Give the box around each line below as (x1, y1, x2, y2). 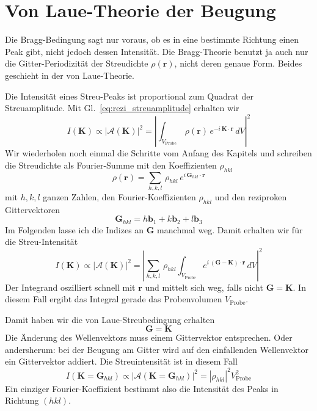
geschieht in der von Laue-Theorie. (5, 68, 134, 81)
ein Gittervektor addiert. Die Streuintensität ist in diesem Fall (5, 355, 238, 368)
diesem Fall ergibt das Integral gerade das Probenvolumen (5, 293, 222, 305)
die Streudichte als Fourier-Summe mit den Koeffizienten (5, 158, 217, 171)
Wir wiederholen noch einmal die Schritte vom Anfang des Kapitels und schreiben (5, 147, 312, 159)
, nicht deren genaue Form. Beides (174, 57, 302, 70)
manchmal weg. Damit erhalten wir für (157, 223, 303, 236)
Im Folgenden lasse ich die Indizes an (5, 223, 144, 236)
